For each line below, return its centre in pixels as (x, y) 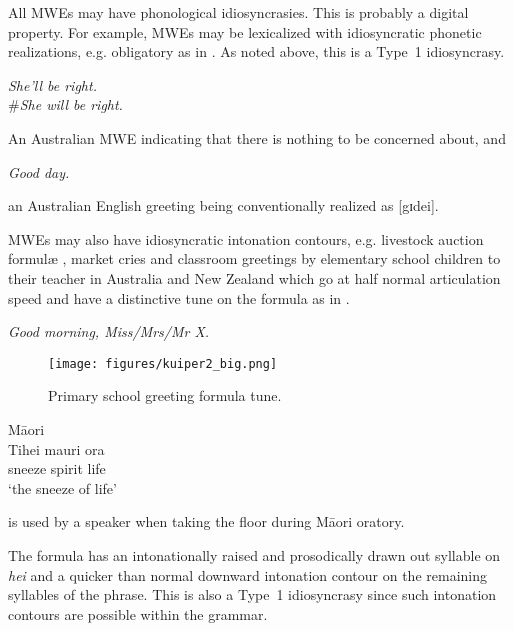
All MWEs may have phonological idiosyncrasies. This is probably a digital (238, 12)
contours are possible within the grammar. (138, 613)
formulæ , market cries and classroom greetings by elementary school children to (254, 258)
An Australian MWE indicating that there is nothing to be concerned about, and (257, 137)
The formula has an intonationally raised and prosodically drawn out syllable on (254, 554)
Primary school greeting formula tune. (165, 395)
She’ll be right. (52, 84)
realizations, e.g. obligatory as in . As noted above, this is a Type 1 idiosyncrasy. (256, 51)
